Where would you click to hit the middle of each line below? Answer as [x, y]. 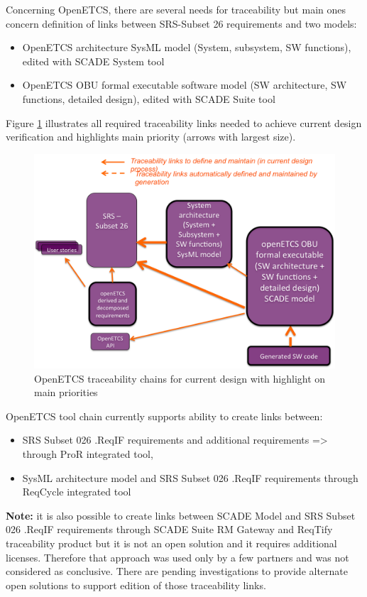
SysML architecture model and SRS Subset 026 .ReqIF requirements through [190, 477]
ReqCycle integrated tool [77, 492]
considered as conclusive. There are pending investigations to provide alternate [177, 571]
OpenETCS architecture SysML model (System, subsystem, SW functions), [187, 47]
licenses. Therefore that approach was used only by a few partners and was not [177, 557]
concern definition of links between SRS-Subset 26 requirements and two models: [181, 23]
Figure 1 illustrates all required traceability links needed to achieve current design [184, 122]
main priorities [66, 392]
